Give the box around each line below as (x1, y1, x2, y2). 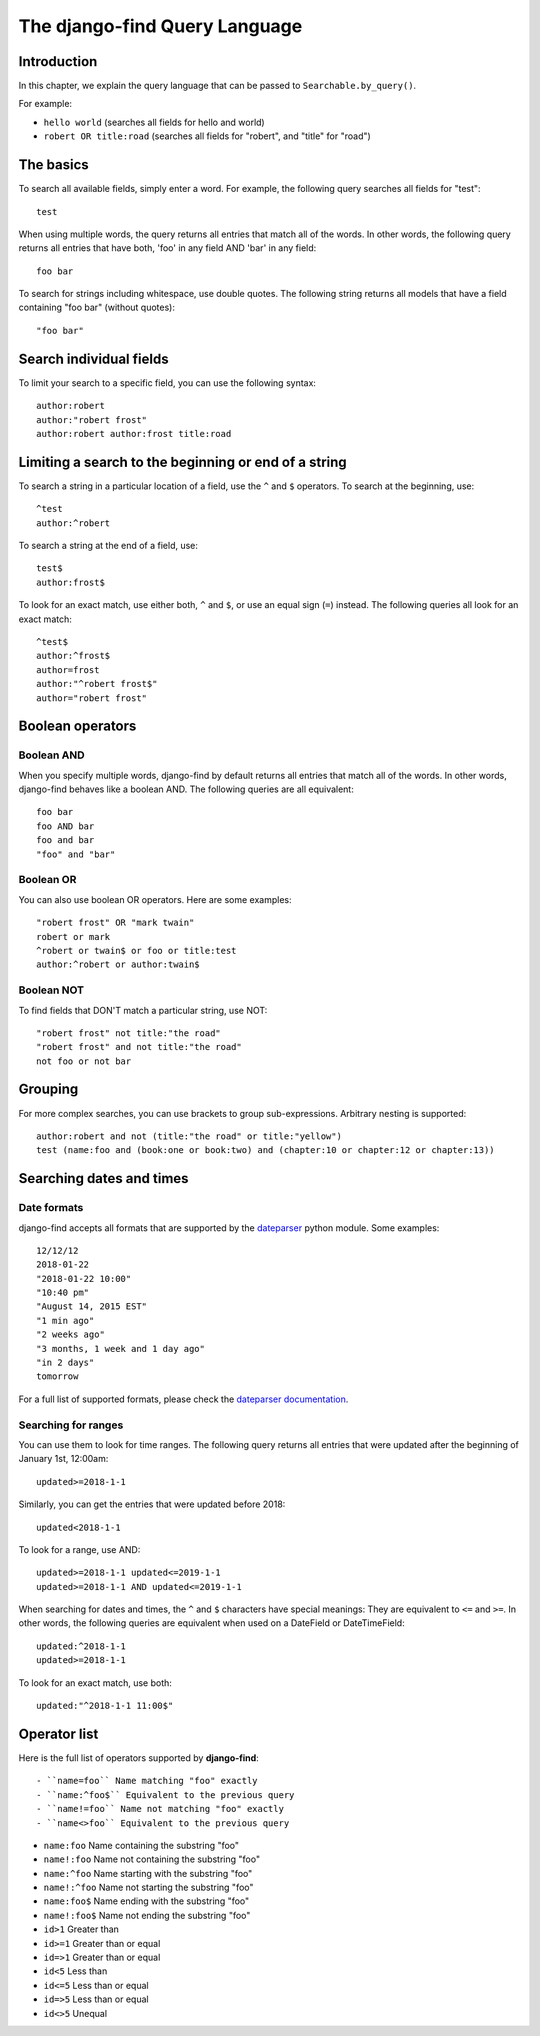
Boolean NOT (18, 983, 85, 997)
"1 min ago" (36, 1315, 95, 1326)
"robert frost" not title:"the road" (36, 1027, 222, 1039)
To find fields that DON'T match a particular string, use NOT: (18, 1004, 268, 1016)
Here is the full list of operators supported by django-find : (18, 1751, 259, 1764)
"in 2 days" (36, 1357, 95, 1369)
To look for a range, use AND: (18, 1543, 141, 1555)
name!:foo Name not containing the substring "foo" (43, 1853, 260, 1865)
